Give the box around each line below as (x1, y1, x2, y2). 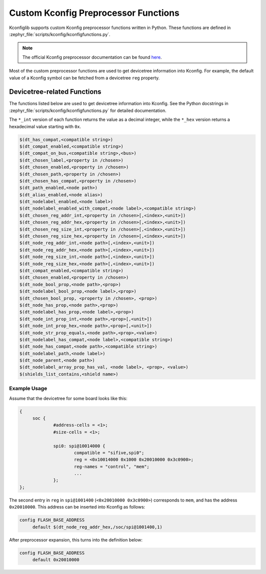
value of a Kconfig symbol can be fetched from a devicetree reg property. (9, 74, 160, 81)
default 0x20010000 (32, 557, 80, 562)
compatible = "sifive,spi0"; (74, 450, 145, 456)
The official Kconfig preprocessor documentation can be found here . (22, 54, 162, 60)
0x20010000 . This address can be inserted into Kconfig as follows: (9, 504, 145, 510)
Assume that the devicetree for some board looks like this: (9, 395, 128, 401)
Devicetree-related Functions (9, 88, 101, 96)
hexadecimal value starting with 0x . (9, 123, 81, 129)
